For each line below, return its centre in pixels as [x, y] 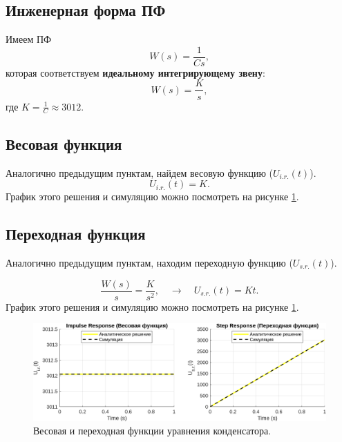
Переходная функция [76, 234]
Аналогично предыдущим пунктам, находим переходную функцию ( [149, 262]
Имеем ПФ [29, 39]
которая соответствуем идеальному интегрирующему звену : [135, 72]
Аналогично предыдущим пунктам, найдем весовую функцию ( [140, 172]
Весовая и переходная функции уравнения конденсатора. [152, 431]
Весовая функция [64, 143]
